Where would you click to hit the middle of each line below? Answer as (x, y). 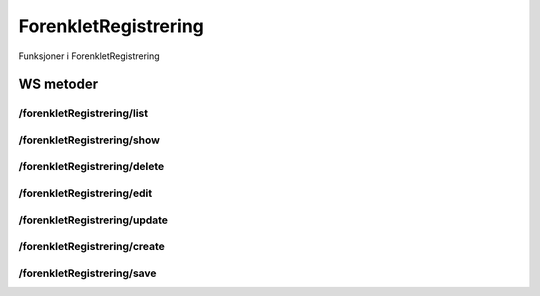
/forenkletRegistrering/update (93, 220)
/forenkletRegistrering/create (91, 247)
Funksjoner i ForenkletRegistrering (89, 56)
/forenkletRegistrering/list (83, 113)
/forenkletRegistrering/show (89, 140)
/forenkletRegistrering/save (87, 273)
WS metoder (58, 84)
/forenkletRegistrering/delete (91, 167)
